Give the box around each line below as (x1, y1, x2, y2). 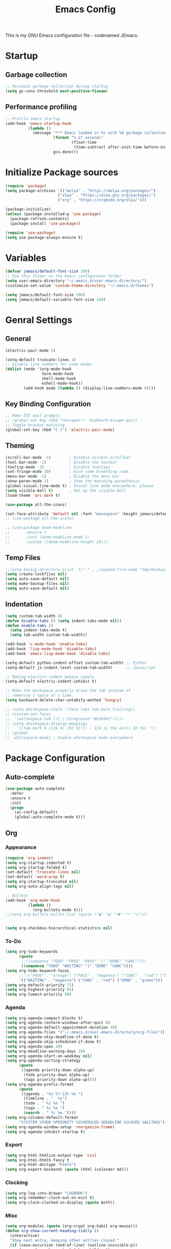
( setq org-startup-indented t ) (5, 860, 72, 865)
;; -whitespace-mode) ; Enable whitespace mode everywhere (5, 735, 133, 741)
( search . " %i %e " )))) (23, 1110, 76, 1116)
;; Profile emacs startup (5, 116, 60, 121)
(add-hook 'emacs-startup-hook (5, 121, 72, 126)
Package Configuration (5, 752, 105, 764)
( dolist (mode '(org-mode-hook (5, 367, 72, 372)
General (5, 335, 32, 343)
